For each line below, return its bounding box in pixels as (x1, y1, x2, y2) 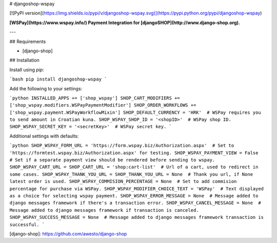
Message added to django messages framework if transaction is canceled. (9, 207, 200, 213)
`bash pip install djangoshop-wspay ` (9, 76, 107, 82)
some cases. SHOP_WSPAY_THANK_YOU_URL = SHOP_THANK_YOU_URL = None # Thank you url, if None (9, 171, 253, 177)
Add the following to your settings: (9, 85, 83, 92)
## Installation (9, 57, 39, 64)
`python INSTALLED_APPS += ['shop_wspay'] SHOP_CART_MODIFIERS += (9, 95, 181, 101)
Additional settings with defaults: (9, 133, 79, 139)
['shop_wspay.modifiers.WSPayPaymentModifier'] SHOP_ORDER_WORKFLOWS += (9, 103, 196, 108)
